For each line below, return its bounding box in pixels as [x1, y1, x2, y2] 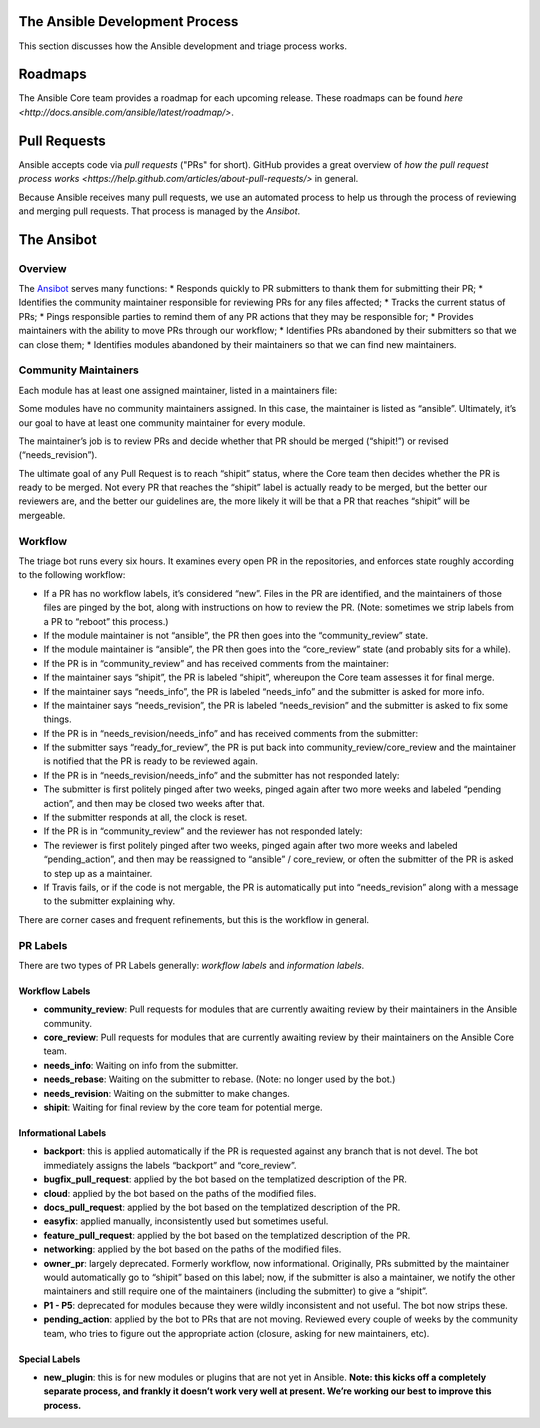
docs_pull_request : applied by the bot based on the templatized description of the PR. [43, 1201, 401, 1213]
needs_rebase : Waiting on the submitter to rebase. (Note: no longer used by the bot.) [43, 1073, 396, 1085]
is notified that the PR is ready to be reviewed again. [43, 755, 259, 767]
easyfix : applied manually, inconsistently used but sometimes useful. [43, 1215, 329, 1227]
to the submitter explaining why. [43, 895, 175, 907]
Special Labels [18, 1353, 81, 1365]
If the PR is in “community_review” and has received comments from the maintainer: [43, 657, 390, 669]
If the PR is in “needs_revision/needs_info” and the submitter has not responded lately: [43, 769, 400, 781]
